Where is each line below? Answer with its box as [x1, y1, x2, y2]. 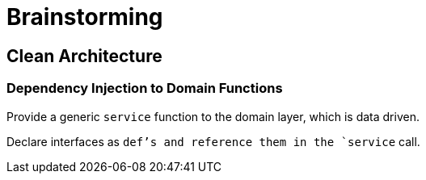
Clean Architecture [6, 45, 162, 66]
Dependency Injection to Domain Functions [6, 80, 283, 97]
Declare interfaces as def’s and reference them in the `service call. [6, 134, 420, 149]
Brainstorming [6, 3, 163, 31]
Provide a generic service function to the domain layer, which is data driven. [6, 109, 420, 123]
